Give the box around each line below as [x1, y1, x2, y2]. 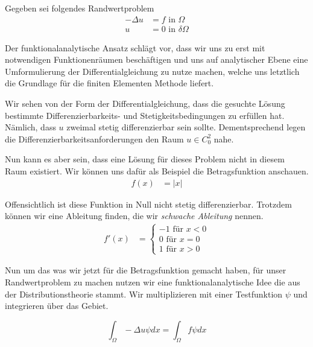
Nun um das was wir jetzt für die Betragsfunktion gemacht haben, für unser [5, 264, 286, 276]
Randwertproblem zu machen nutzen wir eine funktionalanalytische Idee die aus [5, 276, 300, 288]
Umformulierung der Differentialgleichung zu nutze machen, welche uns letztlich [5, 65, 300, 77]
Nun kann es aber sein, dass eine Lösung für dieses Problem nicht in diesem [5, 153, 285, 165]
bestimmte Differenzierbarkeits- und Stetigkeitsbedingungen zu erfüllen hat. [5, 109, 285, 121]
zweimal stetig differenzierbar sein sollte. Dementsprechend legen [66, 121, 306, 133]
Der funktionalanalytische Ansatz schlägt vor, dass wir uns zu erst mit [5, 41, 265, 54]
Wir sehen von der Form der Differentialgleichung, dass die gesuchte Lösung [5, 97, 285, 110]
